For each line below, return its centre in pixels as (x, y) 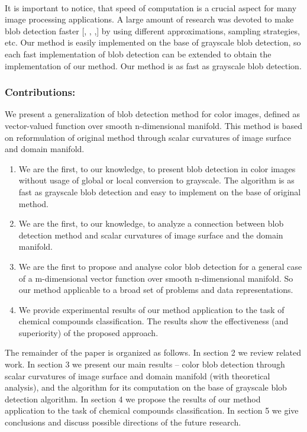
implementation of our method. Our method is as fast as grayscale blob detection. (153, 65)
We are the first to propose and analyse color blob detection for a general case (160, 266)
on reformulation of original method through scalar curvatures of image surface (148, 137)
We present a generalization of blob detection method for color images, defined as (152, 114)
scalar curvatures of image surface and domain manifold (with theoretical (138, 375)
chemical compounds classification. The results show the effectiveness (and (153, 321)
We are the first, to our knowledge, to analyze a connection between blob (151, 223)
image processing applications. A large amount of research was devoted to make (149, 19)
